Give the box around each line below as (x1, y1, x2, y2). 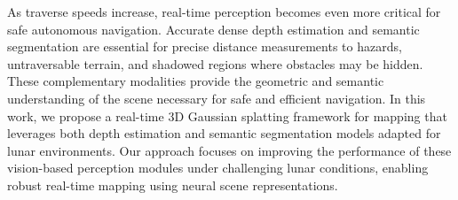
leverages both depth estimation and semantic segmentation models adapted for (7, 124, 441, 142)
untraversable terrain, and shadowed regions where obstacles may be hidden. (7, 54, 423, 73)
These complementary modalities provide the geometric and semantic (7, 72, 384, 90)
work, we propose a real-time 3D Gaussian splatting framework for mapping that (7, 106, 447, 125)
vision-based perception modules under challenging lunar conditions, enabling (7, 158, 429, 177)
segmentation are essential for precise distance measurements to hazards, (7, 37, 402, 56)
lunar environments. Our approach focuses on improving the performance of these (7, 141, 452, 159)
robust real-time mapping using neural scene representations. (7, 175, 338, 194)
